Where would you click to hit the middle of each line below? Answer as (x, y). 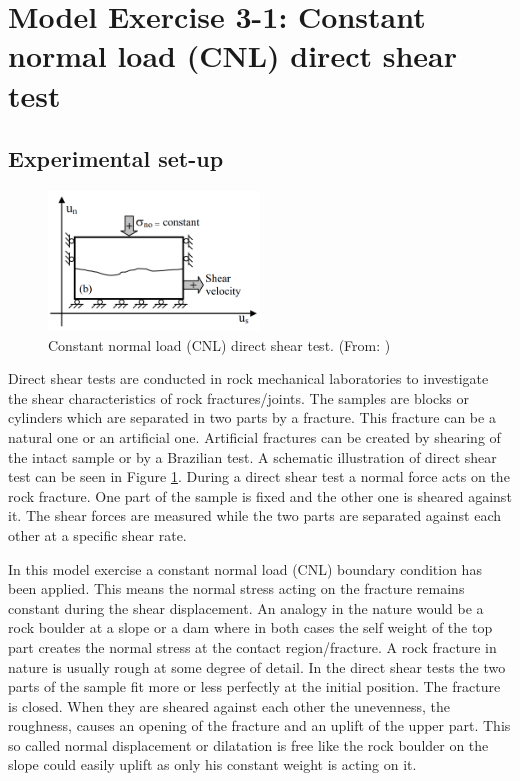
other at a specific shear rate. (97, 534)
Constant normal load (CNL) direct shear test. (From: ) (219, 344)
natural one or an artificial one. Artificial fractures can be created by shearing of (254, 436)
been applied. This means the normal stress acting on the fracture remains (236, 588)
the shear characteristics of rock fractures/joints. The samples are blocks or (238, 397)
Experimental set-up (116, 158)
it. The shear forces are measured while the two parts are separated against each (254, 515)
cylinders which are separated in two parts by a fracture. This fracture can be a (252, 417)
